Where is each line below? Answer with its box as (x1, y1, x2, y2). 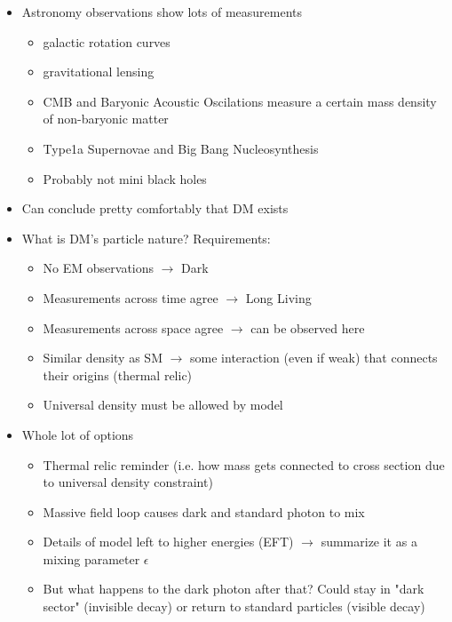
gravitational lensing (43, 62, 155, 81)
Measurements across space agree (43, 318, 224, 337)
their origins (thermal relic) (43, 365, 193, 384)
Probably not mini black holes (43, 169, 207, 187)
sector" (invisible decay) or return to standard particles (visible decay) (43, 597, 425, 616)
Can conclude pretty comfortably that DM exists (21, 199, 289, 218)
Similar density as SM (43, 348, 163, 367)
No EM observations (43, 259, 155, 277)
